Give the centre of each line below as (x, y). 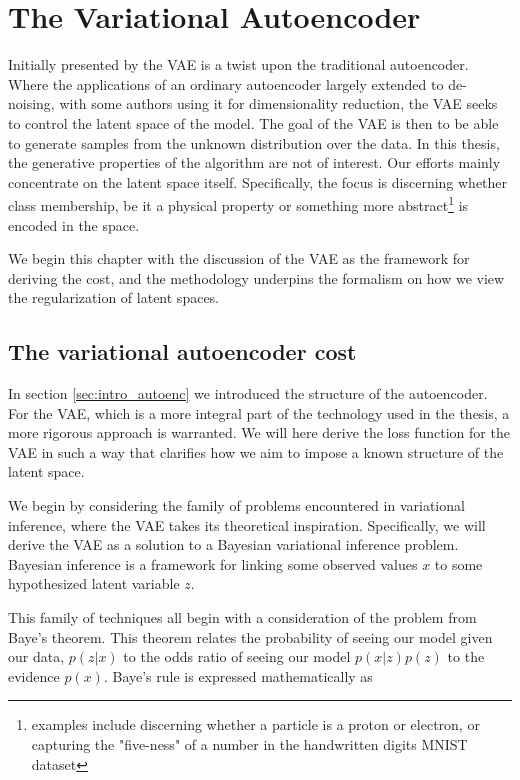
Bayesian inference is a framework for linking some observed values (213, 563)
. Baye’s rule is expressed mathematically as (238, 675)
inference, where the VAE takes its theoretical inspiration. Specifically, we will (247, 524)
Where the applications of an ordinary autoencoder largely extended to (226, 83)
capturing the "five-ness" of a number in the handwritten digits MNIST (249, 744)
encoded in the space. (74, 224)
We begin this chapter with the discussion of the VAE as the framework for (239, 258)
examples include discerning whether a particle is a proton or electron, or (255, 724)
